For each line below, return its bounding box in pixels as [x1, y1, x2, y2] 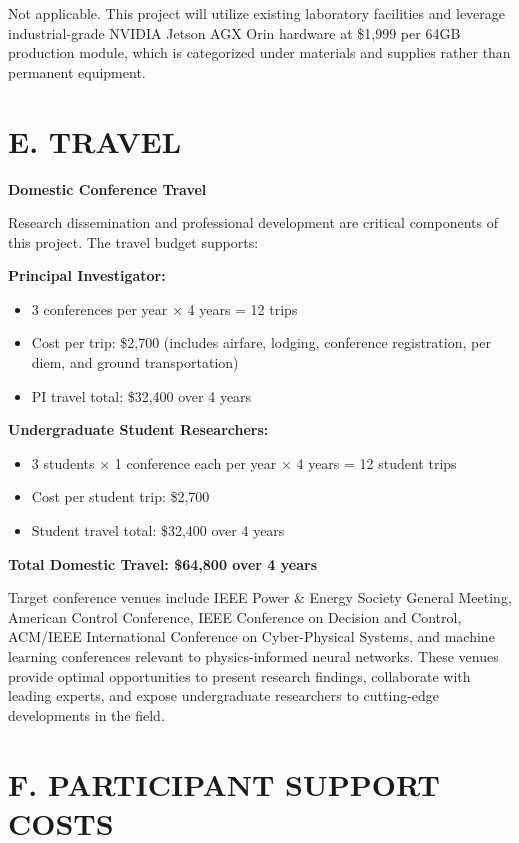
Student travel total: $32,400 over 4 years [31, 520, 285, 541]
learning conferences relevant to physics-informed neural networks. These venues [8, 646, 499, 666]
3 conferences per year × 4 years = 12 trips [31, 298, 298, 319]
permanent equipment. [8, 61, 146, 82]
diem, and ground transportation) [31, 352, 239, 373]
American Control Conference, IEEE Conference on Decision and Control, [8, 606, 462, 627]
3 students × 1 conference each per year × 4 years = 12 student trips [31, 452, 457, 473]
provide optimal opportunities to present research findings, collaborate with [8, 665, 471, 686]
